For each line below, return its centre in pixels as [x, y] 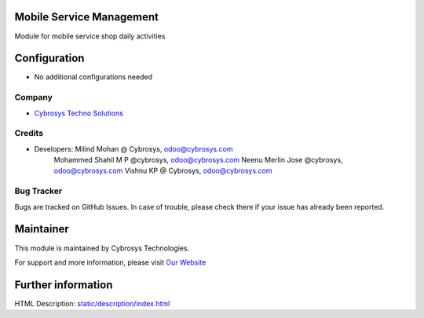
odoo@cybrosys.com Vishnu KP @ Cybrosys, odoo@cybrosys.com [163, 171]
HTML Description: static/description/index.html [92, 303]
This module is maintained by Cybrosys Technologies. [102, 248]
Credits [29, 133]
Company [33, 97]
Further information [64, 285]
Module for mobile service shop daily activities [90, 36]
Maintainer [42, 229]
